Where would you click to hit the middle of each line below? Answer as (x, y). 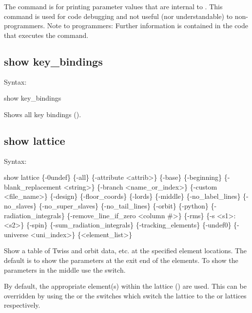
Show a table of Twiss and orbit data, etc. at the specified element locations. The (126, 251)
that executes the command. (46, 35)
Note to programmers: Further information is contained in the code (147, 26)
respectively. (22, 305)
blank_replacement (33, 186)
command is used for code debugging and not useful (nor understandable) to (118, 16)
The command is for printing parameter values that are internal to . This (113, 6)
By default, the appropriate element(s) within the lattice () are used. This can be (125, 286)
